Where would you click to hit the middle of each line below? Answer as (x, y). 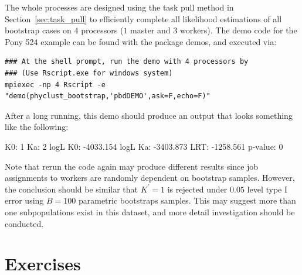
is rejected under (197, 189)
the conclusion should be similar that (72, 189)
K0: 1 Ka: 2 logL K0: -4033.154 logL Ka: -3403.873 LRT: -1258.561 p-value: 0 (144, 146)
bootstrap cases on (38, 30)
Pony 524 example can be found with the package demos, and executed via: (141, 41)
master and (150, 30)
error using (24, 200)
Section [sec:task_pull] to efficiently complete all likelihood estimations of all (143, 18)
